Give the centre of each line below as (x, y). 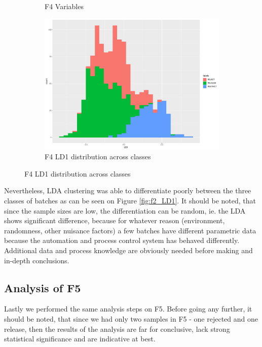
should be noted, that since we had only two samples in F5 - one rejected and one (131, 318)
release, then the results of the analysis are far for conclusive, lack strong (117, 328)
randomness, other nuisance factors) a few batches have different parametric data (130, 230)
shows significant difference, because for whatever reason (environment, (115, 220)
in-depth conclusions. (37, 260)
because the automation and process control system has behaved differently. (122, 240)
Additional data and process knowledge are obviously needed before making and (128, 250)
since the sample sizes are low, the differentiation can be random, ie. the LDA (125, 210)
